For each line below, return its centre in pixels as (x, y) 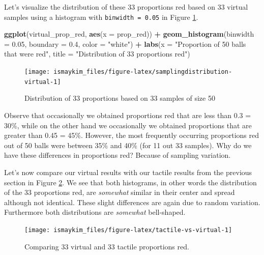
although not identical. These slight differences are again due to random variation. (132, 202)
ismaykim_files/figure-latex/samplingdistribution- (143, 72)
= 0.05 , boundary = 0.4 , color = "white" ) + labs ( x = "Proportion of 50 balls (125, 44)
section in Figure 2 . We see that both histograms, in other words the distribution (130, 182)
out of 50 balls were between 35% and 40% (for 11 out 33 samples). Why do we (128, 145)
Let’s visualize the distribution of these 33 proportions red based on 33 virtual (126, 7)
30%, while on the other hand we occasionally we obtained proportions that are (128, 125)
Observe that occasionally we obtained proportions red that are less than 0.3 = (128, 115)
